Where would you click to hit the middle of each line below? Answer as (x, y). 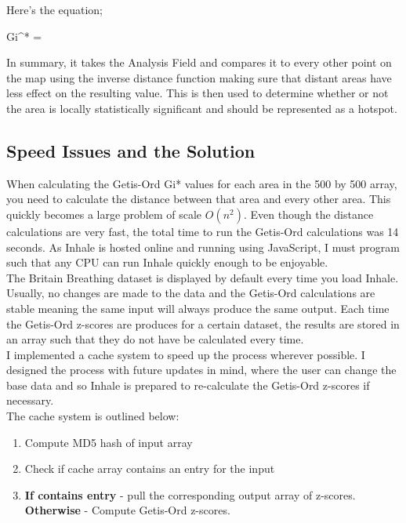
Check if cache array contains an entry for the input (150, 469)
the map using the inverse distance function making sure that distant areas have (199, 77)
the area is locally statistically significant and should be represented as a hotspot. (202, 108)
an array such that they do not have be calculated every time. (155, 339)
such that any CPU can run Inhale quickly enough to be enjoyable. (167, 262)
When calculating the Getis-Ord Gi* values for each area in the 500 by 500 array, (202, 183)
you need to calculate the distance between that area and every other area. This (199, 199)
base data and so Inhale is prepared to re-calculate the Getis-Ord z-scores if (188, 385)
